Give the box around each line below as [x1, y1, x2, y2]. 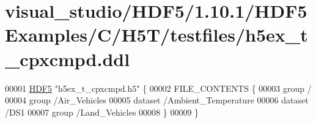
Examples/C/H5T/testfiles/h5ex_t [5, 22, 308, 47]
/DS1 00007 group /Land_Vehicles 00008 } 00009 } [5, 105, 199, 118]
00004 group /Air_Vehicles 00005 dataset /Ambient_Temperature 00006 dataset [5, 94, 309, 106]
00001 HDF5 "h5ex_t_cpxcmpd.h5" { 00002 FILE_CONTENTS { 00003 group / [5, 81, 312, 94]
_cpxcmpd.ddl [5, 46, 130, 71]
